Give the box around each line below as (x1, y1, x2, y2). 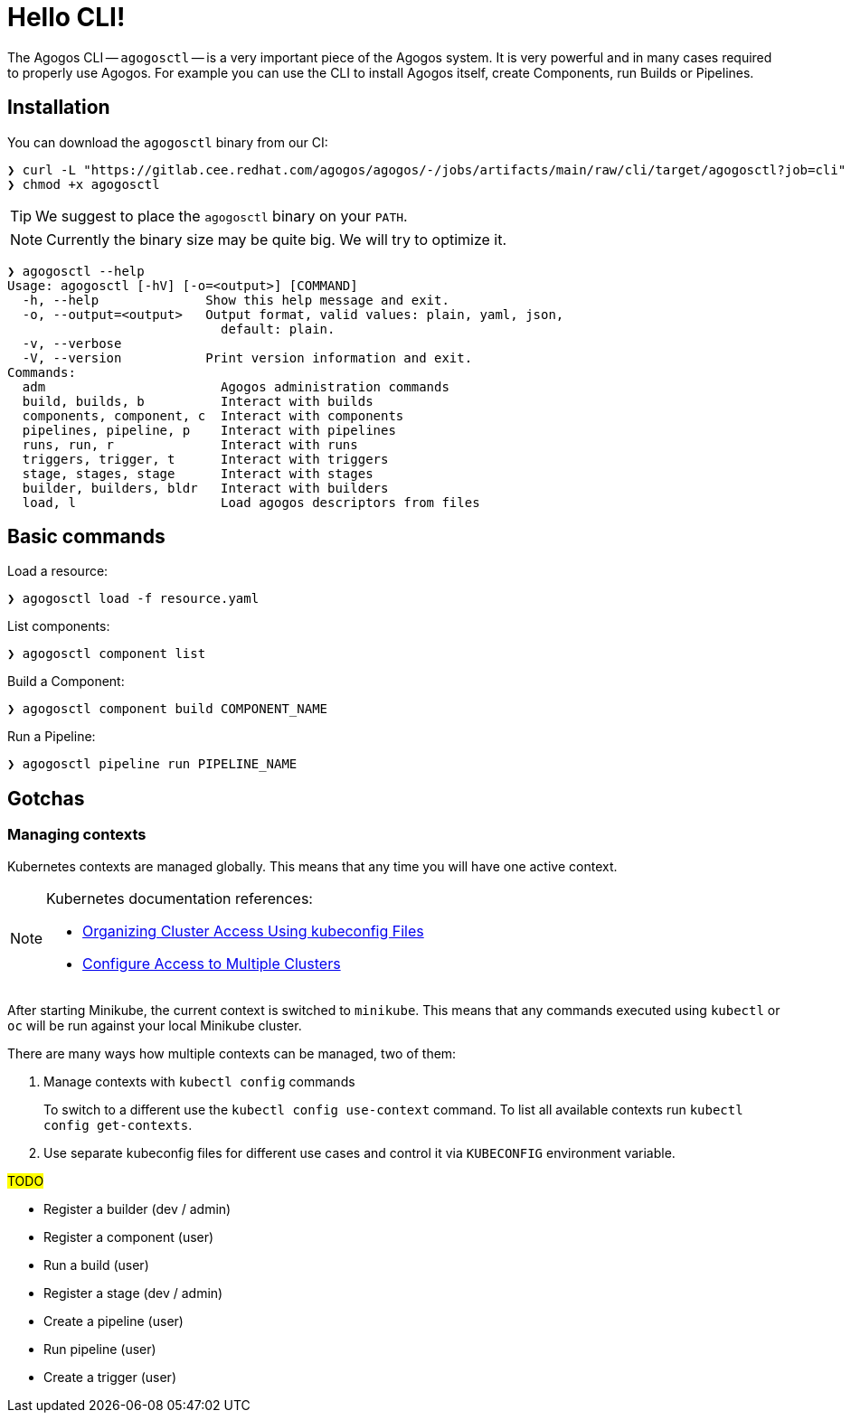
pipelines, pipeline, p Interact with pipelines (22, 422, 396, 437)
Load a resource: (7, 563, 109, 579)
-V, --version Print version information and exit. (22, 350, 473, 365)
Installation (7, 96, 110, 119)
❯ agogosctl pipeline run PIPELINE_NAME (7, 757, 298, 772)
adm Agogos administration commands (22, 379, 449, 394)
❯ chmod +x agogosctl (7, 176, 160, 192)
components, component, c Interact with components (22, 408, 404, 423)
